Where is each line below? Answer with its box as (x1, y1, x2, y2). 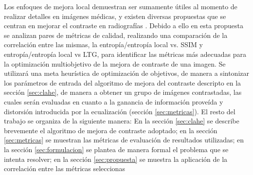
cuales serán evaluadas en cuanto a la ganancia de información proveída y (4, 96, 223, 106)
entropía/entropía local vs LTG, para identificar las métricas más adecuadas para (4, 49, 246, 59)
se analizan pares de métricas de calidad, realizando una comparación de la (4, 30, 228, 40)
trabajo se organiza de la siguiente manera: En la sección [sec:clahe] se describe (4, 116, 239, 126)
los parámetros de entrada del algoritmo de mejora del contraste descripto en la (4, 77, 241, 87)
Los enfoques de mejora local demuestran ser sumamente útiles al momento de (4, 1, 237, 11)
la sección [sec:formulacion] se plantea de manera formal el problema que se (4, 144, 229, 154)
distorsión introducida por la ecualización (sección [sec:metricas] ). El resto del (4, 106, 235, 116)
